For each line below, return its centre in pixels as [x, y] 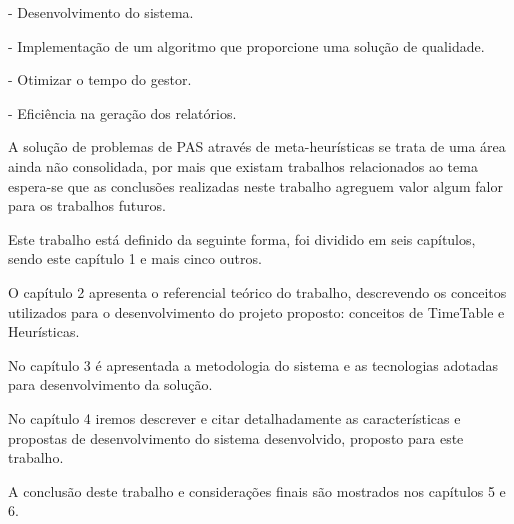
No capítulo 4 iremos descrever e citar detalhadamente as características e [234, 417]
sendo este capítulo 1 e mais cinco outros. [135, 258]
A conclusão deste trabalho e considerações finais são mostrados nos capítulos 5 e [257, 490]
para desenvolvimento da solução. [110, 384]
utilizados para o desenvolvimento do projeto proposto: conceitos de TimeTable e [256, 311]
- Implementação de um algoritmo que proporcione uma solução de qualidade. [246, 45]
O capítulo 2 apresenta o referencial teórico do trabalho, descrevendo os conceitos [257, 291]
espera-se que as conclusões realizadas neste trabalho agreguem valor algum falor [255, 185]
